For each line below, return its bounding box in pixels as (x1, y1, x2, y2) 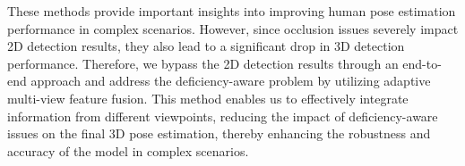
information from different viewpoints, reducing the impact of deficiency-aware (7, 106, 438, 125)
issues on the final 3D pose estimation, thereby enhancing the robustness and (7, 124, 431, 143)
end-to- (402, 54, 442, 72)
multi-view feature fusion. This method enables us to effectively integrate (7, 88, 409, 107)
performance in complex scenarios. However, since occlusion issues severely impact (7, 19, 459, 37)
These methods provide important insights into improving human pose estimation (7, 2, 456, 20)
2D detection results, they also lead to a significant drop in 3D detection (7, 37, 405, 55)
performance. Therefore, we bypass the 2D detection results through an (7, 54, 399, 72)
